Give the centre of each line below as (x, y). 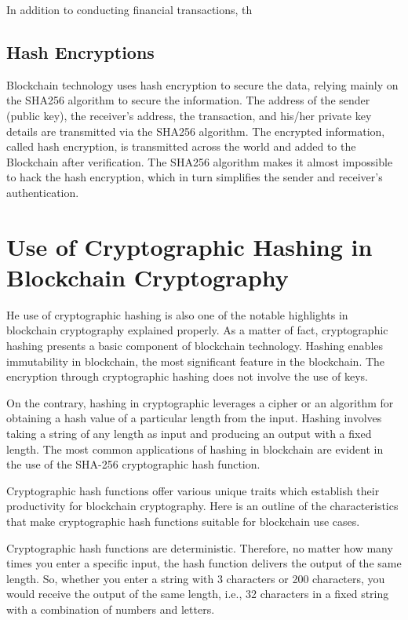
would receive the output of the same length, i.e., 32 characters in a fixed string (198, 594)
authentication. (43, 192)
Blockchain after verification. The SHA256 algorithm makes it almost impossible (200, 161)
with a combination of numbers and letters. (111, 609)
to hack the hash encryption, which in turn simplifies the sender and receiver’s (195, 177)
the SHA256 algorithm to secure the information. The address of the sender (188, 100)
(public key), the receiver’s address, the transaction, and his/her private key (189, 115)
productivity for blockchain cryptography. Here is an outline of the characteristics (202, 506)
